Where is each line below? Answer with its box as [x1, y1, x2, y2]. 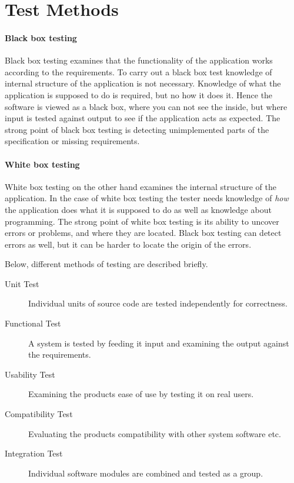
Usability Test [5, 368, 55, 380]
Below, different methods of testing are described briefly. [5, 258, 208, 270]
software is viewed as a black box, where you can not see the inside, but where [5, 100, 288, 112]
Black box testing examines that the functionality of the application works [5, 54, 273, 66]
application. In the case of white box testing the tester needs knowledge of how [5, 192, 289, 204]
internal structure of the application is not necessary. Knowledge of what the [5, 77, 281, 89]
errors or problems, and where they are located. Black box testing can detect [5, 226, 282, 239]
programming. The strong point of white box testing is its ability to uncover [5, 215, 279, 227]
